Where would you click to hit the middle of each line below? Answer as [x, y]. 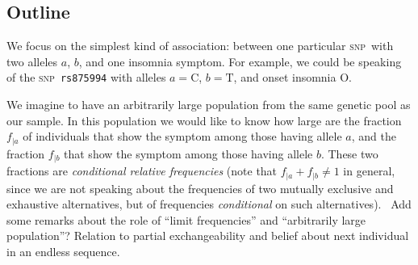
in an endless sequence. [63, 251]
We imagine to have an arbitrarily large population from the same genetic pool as [209, 105]
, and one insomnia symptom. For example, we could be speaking [240, 61]
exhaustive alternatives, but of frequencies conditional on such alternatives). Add [209, 204]
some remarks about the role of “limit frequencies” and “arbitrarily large [186, 219]
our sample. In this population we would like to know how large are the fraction [204, 120]
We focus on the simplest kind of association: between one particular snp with [200, 46]
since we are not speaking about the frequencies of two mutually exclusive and [200, 188]
